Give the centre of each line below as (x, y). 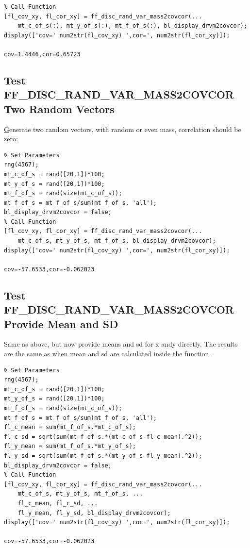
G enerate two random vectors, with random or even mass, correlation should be (123, 129)
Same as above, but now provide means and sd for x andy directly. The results (121, 344)
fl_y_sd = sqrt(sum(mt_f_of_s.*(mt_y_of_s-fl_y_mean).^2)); (103, 456)
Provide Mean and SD (61, 324)
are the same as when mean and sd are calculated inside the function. (108, 354)
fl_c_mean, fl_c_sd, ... (58, 503)
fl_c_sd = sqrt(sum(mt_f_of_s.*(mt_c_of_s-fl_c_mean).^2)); (103, 437)
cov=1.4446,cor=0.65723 (42, 54)
